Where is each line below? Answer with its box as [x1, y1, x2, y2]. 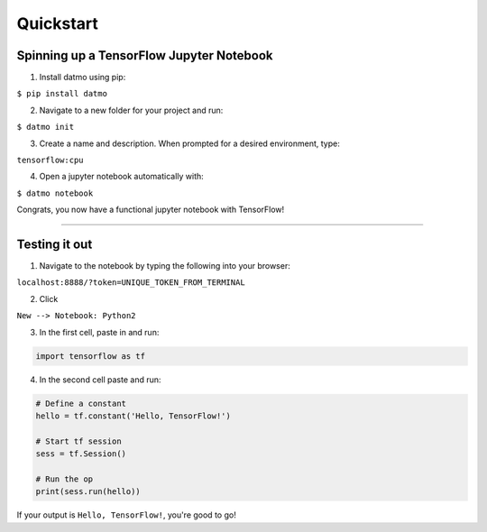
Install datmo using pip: [39, 72, 126, 83]
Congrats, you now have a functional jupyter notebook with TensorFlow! [16, 204, 285, 216]
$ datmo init [16, 122, 75, 133]
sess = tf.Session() [35, 449, 126, 459]
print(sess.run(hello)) [35, 487, 142, 497]
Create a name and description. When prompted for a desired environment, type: [39, 138, 340, 149]
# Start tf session [35, 436, 122, 446]
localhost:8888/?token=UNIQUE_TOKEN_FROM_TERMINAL [16, 278, 245, 288]
